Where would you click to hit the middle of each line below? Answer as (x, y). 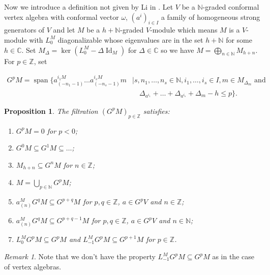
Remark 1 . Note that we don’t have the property (80, 256)
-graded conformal (231, 7)
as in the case (233, 256)
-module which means (184, 30)
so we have (177, 50)
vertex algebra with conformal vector (62, 17)
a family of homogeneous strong (211, 17)
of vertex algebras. (33, 266)
